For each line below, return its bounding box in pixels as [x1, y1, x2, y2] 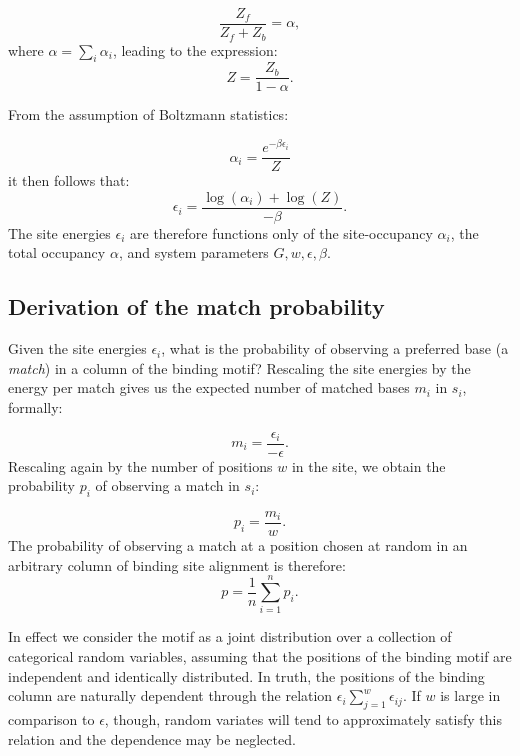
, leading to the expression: [112, 39, 278, 60]
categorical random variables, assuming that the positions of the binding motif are [8, 645, 512, 666]
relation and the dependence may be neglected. [8, 728, 296, 749]
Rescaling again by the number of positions [8, 455, 273, 476]
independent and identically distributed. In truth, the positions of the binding [8, 665, 485, 686]
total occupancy [8, 242, 106, 263]
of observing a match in [95, 475, 240, 496]
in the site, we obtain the [291, 455, 446, 476]
